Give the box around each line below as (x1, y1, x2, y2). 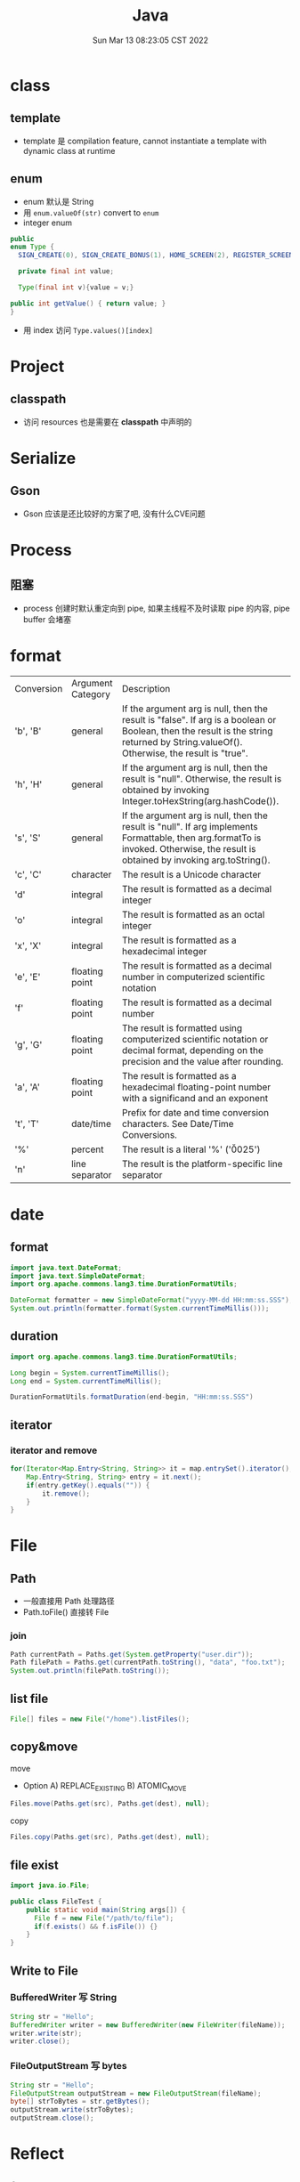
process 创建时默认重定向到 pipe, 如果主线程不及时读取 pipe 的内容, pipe (22, 603, 290, 613)
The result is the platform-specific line (122, 1157, 283, 1170)
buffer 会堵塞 (22, 613, 72, 624)
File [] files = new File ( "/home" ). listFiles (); (10, 1715, 191, 1724)
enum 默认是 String (22, 196, 94, 207)
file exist (10, 1857, 59, 1872)
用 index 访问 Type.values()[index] (22, 324, 154, 335)
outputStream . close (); (10, 2113, 94, 2123)
